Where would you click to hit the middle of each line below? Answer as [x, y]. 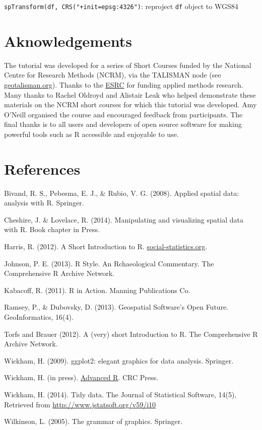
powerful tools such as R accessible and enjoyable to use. [91, 134]
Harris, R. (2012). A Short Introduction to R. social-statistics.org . [106, 246]
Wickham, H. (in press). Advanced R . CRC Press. [81, 377]
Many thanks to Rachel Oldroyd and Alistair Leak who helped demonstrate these [130, 94]
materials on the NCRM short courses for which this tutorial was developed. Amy [130, 104]
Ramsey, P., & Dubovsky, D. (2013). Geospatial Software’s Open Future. [116, 307]
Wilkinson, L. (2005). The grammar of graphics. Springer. [93, 421]
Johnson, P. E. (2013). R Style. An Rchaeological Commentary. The [109, 263]
